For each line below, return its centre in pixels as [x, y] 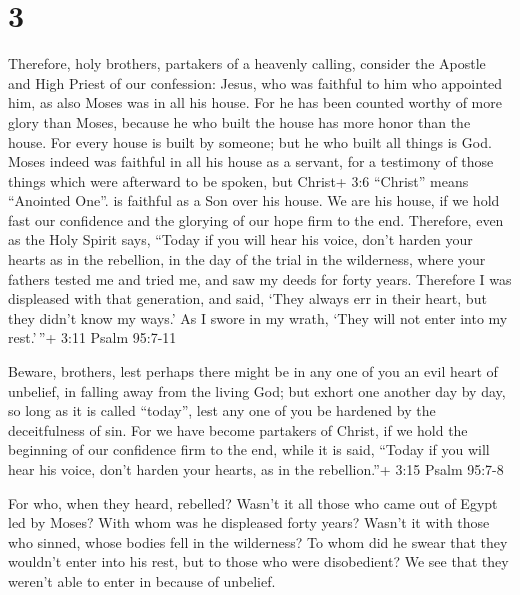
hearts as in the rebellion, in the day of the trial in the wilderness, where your [247, 259]
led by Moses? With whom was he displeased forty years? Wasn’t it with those [249, 522]
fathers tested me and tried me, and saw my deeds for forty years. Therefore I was [260, 278]
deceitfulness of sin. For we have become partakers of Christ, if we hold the [238, 429]
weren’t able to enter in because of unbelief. [142, 580]
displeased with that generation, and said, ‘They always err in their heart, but [247, 298]
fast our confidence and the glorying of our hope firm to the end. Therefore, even [256, 219]
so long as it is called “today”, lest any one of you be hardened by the [222, 410]
